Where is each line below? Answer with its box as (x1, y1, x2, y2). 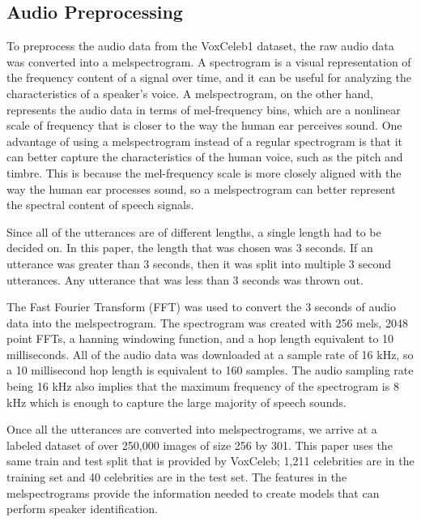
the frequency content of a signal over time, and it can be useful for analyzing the (6, 69, 411, 86)
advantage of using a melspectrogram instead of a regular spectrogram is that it (6, 132, 403, 149)
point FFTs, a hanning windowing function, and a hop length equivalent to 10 (6, 330, 394, 347)
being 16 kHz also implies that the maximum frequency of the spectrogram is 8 (6, 378, 399, 395)
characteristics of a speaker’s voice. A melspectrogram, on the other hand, (6, 84, 373, 101)
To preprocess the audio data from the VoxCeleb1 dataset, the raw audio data (6, 37, 394, 54)
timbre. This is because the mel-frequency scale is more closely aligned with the (6, 164, 402, 181)
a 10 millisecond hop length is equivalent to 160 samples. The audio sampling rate (6, 362, 414, 379)
